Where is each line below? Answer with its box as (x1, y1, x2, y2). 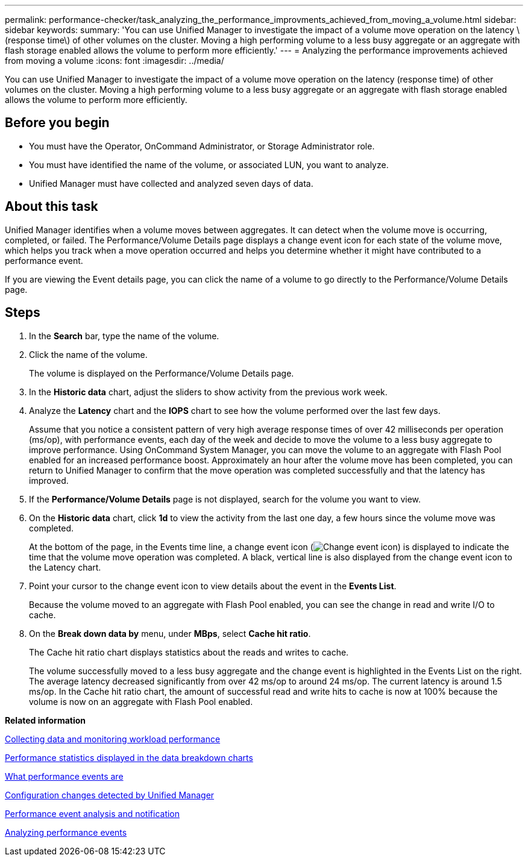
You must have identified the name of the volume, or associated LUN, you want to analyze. (29, 159, 389, 170)
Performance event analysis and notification (5, 808, 180, 819)
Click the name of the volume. (29, 349, 148, 360)
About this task (5, 199, 98, 214)
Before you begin (5, 115, 110, 131)
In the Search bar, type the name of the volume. (29, 330, 219, 341)
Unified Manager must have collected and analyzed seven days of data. (29, 178, 313, 189)
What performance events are (5, 771, 124, 781)
